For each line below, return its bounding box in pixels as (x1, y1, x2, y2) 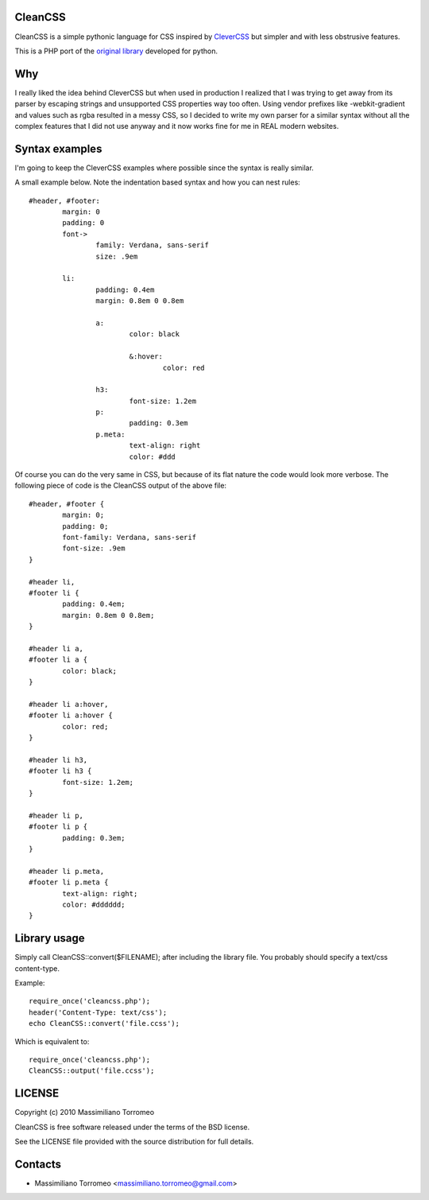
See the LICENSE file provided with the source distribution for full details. (14, 1137, 254, 1146)
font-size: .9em (62, 544, 126, 553)
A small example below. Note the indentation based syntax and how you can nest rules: (14, 177, 301, 187)
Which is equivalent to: (14, 1036, 90, 1046)
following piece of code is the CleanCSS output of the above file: (14, 481, 226, 491)
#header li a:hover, (29, 700, 109, 709)
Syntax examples (14, 142, 102, 155)
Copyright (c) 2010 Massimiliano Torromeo (14, 1108, 155, 1117)
